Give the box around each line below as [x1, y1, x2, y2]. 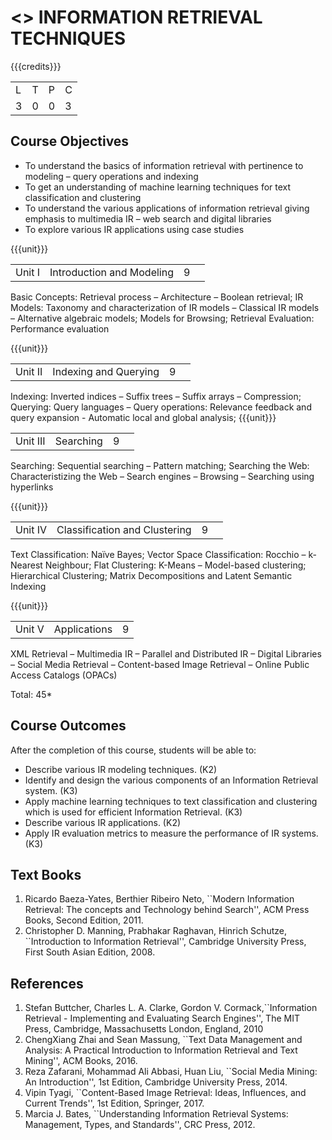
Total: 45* [10, 688, 53, 700]
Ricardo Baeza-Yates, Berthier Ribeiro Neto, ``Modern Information [24, 893, 295, 905]
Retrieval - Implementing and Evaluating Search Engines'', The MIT [24, 1012, 300, 1025]
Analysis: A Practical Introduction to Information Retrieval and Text [24, 1044, 298, 1056]
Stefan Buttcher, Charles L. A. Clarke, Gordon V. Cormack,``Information [24, 1002, 318, 1014]
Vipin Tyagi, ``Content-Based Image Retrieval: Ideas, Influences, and [24, 1087, 307, 1099]
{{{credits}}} [10, 60, 62, 72]
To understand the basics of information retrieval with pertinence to [24, 159, 304, 171]
